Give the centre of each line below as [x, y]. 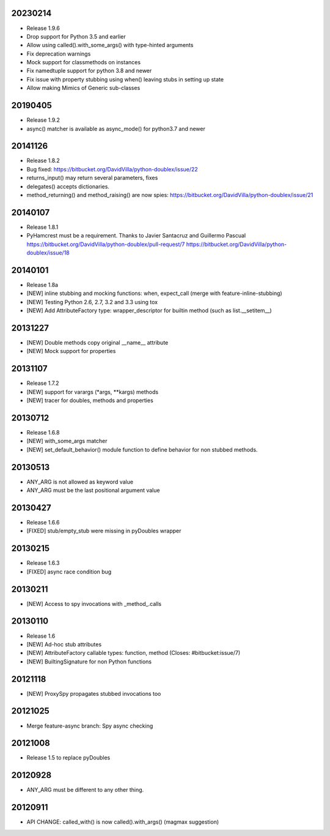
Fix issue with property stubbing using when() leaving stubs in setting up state [125, 79]
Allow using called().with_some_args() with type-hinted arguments [110, 45]
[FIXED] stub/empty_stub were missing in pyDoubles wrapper [104, 531]
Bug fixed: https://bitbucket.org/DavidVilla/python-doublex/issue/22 [112, 169]
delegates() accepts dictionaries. [68, 186]
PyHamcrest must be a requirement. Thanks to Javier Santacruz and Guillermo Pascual [136, 236]
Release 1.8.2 [43, 161]
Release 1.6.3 [43, 563]
